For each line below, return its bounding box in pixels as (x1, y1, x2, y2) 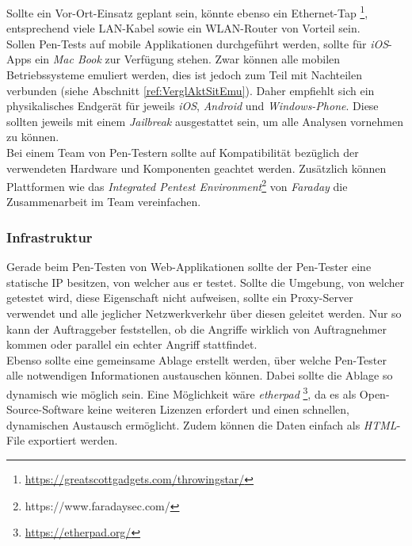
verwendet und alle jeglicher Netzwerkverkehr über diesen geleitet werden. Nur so (6, 305, 402, 322)
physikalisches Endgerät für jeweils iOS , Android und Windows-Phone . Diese (6, 97, 379, 114)
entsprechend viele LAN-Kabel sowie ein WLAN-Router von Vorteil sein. (6, 20, 360, 36)
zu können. (6, 128, 59, 145)
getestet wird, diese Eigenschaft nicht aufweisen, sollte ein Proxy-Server (6, 289, 353, 306)
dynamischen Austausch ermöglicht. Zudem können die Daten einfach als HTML (6, 416, 397, 433)
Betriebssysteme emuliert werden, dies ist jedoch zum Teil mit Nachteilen (6, 67, 363, 83)
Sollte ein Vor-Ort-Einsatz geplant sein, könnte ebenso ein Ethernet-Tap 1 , (6, 2, 368, 21)
